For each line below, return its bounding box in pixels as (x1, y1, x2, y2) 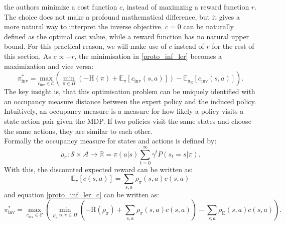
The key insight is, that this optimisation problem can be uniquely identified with (4, 86, 255, 97)
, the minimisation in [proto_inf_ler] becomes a (74, 50, 222, 61)
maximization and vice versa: (4, 60, 94, 71)
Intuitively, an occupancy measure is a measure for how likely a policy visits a (4, 106, 244, 116)
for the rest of (212, 41, 254, 51)
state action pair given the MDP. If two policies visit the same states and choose (4, 115, 251, 126)
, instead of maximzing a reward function (122, 2, 249, 12)
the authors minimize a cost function (4, 2, 117, 12)
